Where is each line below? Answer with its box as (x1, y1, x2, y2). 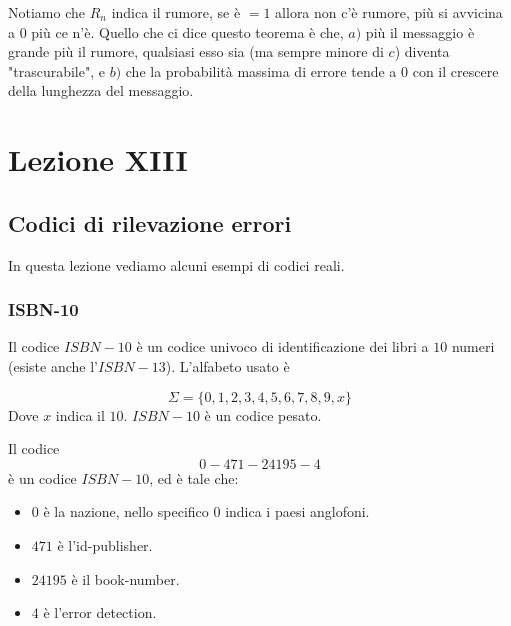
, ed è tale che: (149, 467, 239, 488)
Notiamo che (8, 2, 85, 22)
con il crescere (412, 60, 499, 81)
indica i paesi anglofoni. (225, 501, 370, 522)
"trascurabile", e (8, 60, 105, 81)
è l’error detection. (43, 602, 157, 623)
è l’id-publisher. (57, 534, 153, 555)
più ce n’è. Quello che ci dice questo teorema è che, (31, 21, 344, 42)
